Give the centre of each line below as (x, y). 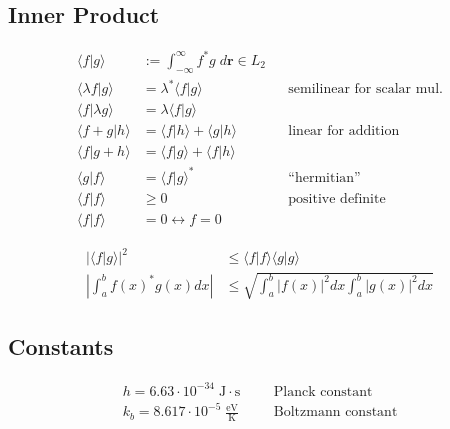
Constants (61, 346)
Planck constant (323, 391)
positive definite (337, 198)
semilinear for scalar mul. (365, 89)
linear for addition (344, 131)
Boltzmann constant (335, 412)
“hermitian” (324, 177)
